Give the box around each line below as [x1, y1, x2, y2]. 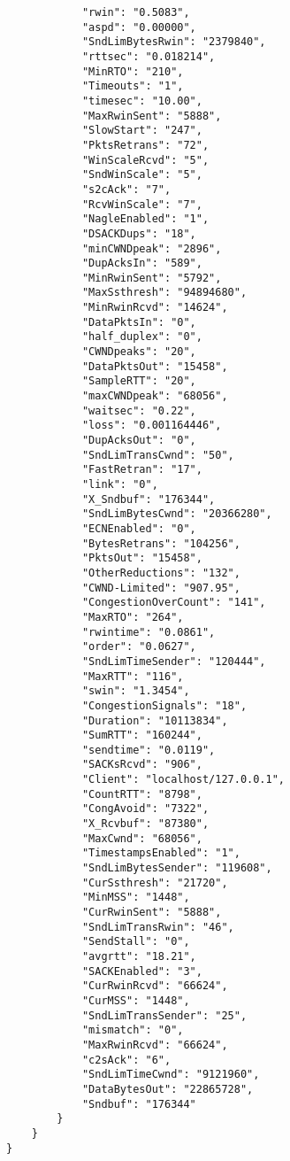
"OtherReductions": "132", [81, 566, 240, 579]
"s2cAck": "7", [81, 182, 172, 196]
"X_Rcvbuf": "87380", [81, 817, 210, 831]
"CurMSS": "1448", [81, 994, 190, 1007]
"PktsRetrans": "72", [81, 138, 210, 151]
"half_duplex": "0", [81, 330, 202, 344]
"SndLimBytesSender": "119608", [81, 862, 272, 875]
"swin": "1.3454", [81, 685, 190, 698]
